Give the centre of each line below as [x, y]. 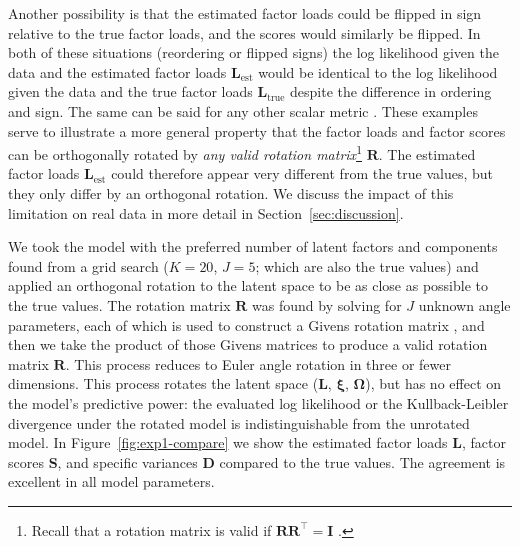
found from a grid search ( [88, 265]
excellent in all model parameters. [111, 481]
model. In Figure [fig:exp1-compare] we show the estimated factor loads [228, 442]
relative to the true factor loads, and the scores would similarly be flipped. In [244, 32]
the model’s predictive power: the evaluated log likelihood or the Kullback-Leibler [258, 402]
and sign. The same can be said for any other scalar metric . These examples [243, 110]
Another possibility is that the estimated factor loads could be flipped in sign [245, 13]
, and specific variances [127, 461]
